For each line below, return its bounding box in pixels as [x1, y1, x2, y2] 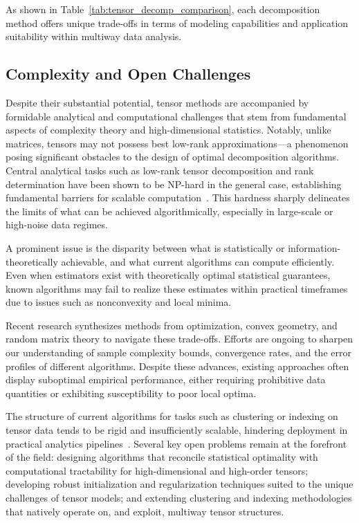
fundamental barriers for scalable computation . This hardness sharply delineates [6, 190, 350, 205]
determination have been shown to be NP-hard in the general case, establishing [6, 176, 342, 191]
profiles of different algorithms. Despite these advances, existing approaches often [6, 358, 349, 373]
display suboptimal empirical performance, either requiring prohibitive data [6, 372, 326, 387]
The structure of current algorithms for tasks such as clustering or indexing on [6, 409, 338, 423]
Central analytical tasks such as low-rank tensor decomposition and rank [6, 163, 314, 177]
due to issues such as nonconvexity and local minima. [6, 295, 232, 309]
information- [288, 240, 341, 255]
